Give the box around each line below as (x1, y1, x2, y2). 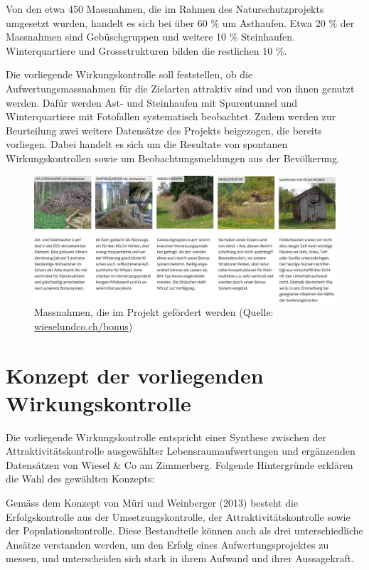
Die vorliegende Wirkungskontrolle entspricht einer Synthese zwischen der (6, 429, 327, 444)
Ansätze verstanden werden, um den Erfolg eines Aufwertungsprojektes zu (6, 537, 329, 551)
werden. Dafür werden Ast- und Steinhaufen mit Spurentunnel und (6, 95, 298, 110)
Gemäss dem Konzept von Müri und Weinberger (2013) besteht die (6, 495, 299, 510)
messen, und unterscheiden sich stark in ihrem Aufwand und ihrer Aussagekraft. (6, 551, 355, 566)
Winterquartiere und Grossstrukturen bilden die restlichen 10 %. (6, 43, 287, 58)
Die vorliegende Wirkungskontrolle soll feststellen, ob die (6, 67, 253, 82)
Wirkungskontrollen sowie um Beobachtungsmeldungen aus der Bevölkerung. (6, 150, 340, 165)
